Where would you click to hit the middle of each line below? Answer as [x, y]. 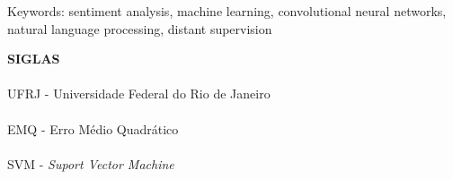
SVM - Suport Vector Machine [91, 163]
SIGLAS [34, 59]
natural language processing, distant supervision [140, 28]
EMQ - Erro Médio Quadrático [93, 128]
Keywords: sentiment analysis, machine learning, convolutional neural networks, [227, 11]
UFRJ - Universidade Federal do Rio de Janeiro [139, 94]
